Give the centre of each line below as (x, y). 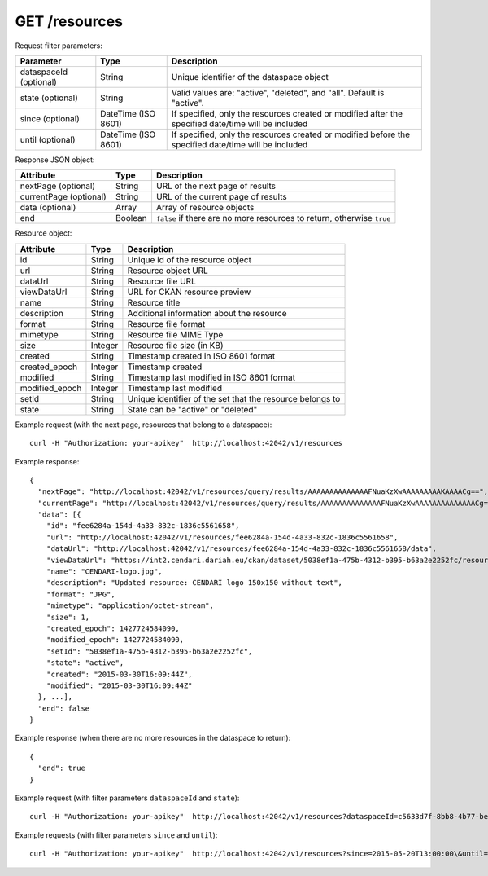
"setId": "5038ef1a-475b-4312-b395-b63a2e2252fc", (149, 651)
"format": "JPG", (81, 594)
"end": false (64, 708)
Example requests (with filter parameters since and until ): (116, 834)
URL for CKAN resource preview (189, 292)
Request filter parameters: (59, 46)
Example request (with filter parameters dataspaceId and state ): (127, 798)
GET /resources (69, 21)
